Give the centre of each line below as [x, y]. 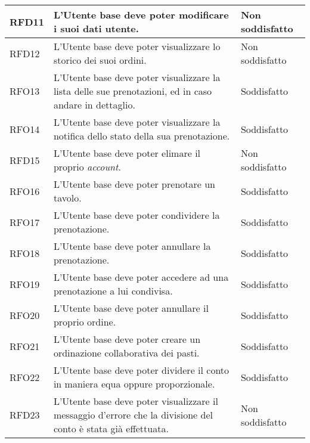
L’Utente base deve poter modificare [141, 15]
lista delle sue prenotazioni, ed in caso [133, 91]
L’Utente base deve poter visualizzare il [136, 401]
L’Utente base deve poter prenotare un [134, 184]
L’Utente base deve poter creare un [127, 339]
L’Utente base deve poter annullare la [132, 246]
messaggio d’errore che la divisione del [133, 415]
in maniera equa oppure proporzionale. [134, 384]
